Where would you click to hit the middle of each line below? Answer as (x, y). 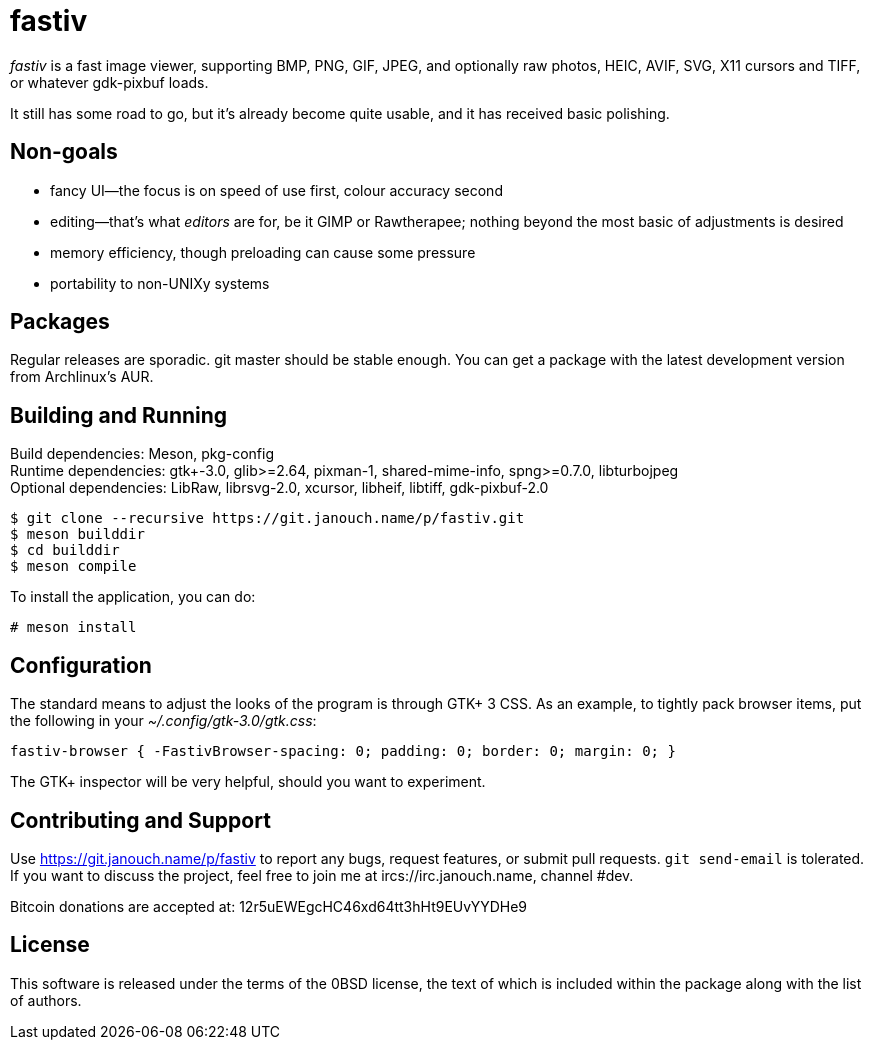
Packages (60, 322)
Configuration (81, 665)
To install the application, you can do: (133, 597)
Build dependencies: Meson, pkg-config (142, 454)
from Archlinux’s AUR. (82, 377)
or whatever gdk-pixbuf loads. (109, 82)
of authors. (46, 1000)
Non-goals (64, 152)
